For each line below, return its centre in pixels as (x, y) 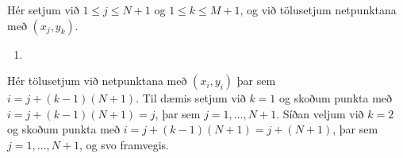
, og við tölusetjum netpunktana (318, 10)
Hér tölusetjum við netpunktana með (97, 81)
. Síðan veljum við (320, 113)
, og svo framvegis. (124, 144)
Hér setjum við (43, 10)
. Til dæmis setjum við (191, 98)
